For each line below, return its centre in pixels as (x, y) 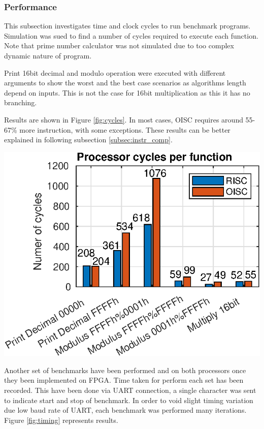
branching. (21, 102)
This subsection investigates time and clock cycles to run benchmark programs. (127, 26)
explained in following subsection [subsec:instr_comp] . (88, 140)
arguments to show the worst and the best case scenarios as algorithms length (125, 83)
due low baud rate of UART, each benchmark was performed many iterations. (125, 410)
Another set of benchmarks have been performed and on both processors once (125, 370)
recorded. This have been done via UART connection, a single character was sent (130, 390)
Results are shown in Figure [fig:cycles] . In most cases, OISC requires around (124, 119)
